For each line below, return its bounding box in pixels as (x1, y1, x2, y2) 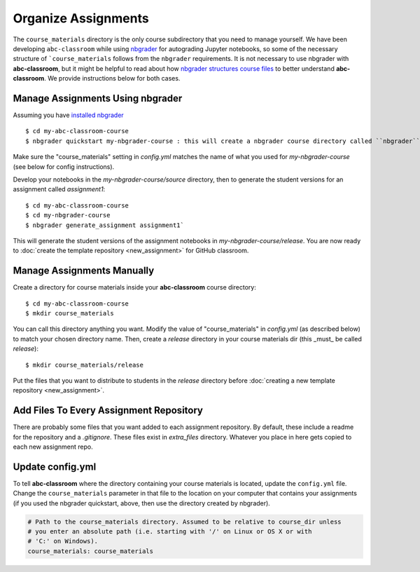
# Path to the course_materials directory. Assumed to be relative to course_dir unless (27, 517, 342, 526)
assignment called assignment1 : (13, 185, 106, 193)
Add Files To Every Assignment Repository (13, 404, 203, 416)
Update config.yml (13, 461, 97, 472)
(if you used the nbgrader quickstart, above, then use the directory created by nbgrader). (13, 498, 271, 508)
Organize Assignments (13, 11, 150, 26)
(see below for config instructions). (13, 162, 115, 171)
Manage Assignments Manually (13, 265, 155, 277)
